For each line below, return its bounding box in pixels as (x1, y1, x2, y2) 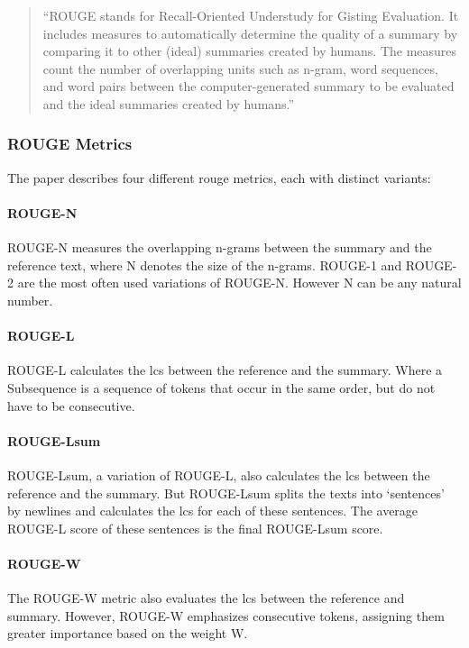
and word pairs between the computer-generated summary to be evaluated (42, 77, 455, 96)
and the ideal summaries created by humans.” (42, 94, 295, 113)
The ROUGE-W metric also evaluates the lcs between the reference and (7, 589, 405, 607)
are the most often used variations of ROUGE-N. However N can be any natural (17, 273, 462, 292)
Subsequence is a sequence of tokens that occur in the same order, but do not (7, 378, 436, 397)
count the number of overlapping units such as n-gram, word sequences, (42, 59, 438, 78)
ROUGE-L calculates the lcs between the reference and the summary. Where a (7, 361, 443, 379)
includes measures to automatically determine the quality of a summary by (42, 23, 458, 42)
